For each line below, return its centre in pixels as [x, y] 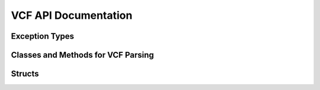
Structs [25, 74]
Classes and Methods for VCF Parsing [82, 55]
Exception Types [42, 36]
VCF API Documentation [72, 15]
